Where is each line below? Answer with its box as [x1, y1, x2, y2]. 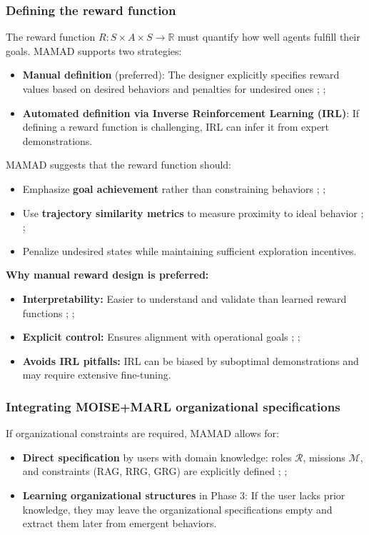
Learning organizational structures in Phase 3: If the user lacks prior [22, 487, 345, 502]
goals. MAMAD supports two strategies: [6, 43, 182, 58]
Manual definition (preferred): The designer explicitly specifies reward [22, 67, 340, 82]
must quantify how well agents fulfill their [178, 29, 360, 44]
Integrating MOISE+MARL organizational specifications [6, 397, 340, 415]
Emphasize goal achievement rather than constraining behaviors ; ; [22, 181, 326, 196]
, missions [303, 449, 345, 464]
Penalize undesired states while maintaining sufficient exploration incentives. [22, 243, 357, 258]
